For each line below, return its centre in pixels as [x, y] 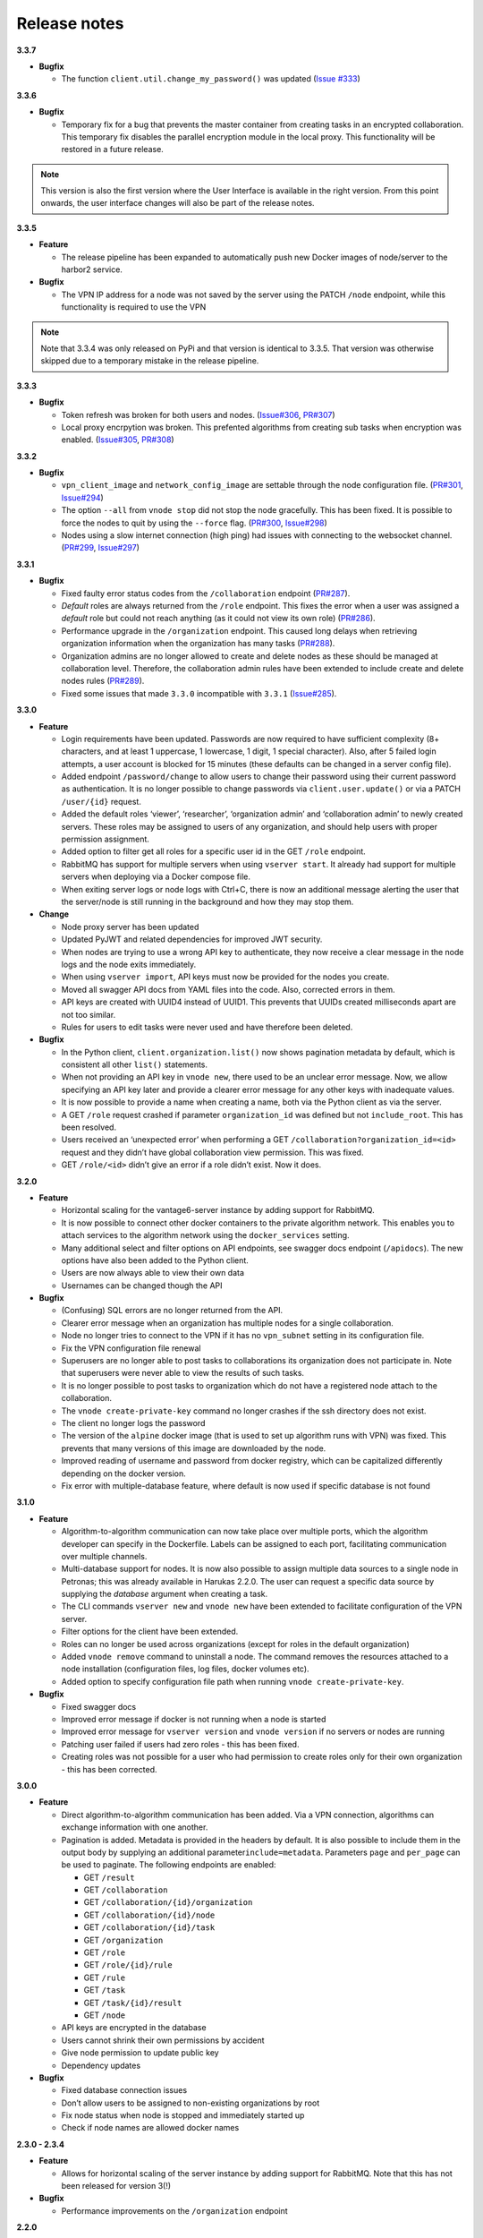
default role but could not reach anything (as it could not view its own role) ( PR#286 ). [218, 619]
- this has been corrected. [109, 1769]
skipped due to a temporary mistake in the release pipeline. [150, 361]
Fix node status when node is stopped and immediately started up [183, 2115]
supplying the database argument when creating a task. [165, 1594]
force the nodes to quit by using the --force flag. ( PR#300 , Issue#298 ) [195, 523]
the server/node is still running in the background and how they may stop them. [208, 901]
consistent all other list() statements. [135, 1064]
